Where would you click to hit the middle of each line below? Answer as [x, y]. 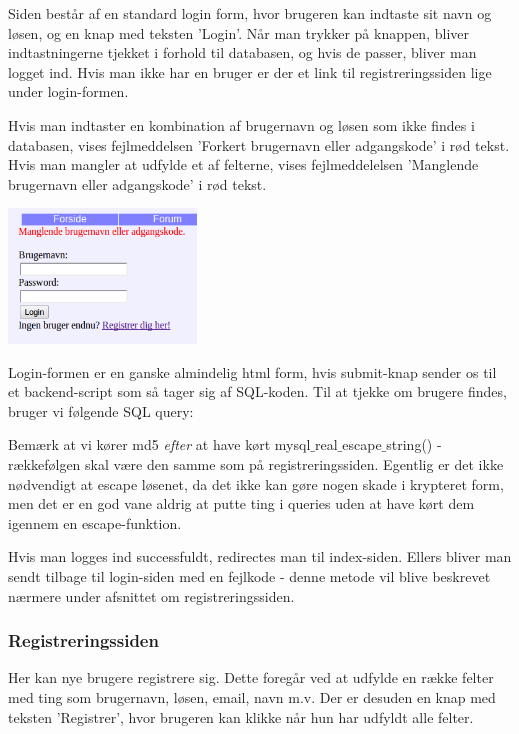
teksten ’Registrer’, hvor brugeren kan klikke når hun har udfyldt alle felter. [241, 716]
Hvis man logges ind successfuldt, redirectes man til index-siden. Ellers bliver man [260, 556]
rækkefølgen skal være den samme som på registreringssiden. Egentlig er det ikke [256, 463]
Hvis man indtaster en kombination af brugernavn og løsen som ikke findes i [241, 124]
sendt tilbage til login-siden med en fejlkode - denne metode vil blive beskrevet [249, 575]
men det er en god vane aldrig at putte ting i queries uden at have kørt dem [241, 503]
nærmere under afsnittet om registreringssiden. [151, 595]
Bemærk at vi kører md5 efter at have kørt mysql [159, 444]
